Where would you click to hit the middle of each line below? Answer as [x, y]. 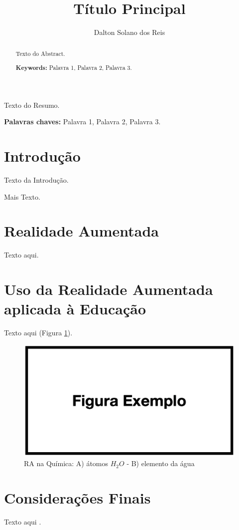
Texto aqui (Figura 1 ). [38, 333]
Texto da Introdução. [36, 180]
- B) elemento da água [161, 463]
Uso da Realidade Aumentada [109, 289]
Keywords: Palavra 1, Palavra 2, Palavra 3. [74, 68]
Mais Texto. [22, 196]
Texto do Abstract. [40, 53]
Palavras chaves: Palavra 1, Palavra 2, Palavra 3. [82, 122]
